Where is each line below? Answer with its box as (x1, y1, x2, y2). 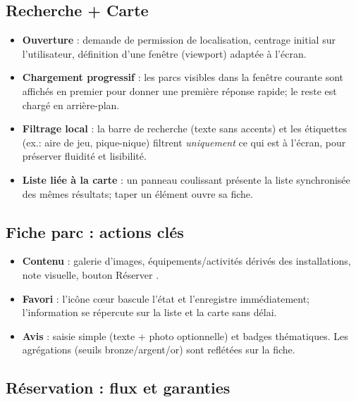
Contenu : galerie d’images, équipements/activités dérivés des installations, (22, 253, 351, 268)
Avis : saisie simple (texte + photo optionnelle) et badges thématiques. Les (22, 328, 348, 343)
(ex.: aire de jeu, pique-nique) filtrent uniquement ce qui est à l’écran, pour (22, 134, 346, 149)
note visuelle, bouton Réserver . (22, 267, 159, 282)
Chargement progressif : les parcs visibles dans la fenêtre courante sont (22, 70, 344, 84)
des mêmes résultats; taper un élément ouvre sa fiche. (22, 186, 253, 201)
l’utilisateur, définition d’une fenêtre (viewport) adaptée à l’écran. (22, 46, 307, 61)
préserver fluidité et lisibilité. (22, 149, 147, 163)
